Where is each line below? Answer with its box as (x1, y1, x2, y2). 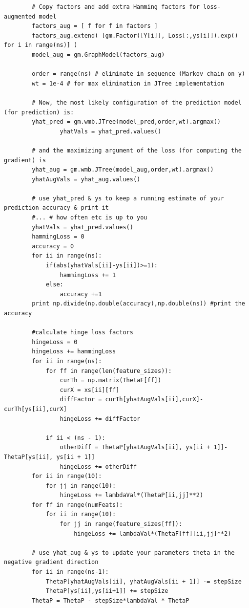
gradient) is (4, 156, 46, 164)
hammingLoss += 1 (60, 271, 116, 279)
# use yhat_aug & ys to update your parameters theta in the (32, 549, 235, 556)
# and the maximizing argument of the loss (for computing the (32, 147, 242, 154)
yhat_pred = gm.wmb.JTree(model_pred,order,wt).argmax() (32, 118, 221, 126)
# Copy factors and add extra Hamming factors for (32, 3, 200, 10)
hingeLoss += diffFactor (60, 415, 141, 422)
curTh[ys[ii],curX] (4, 405, 67, 413)
